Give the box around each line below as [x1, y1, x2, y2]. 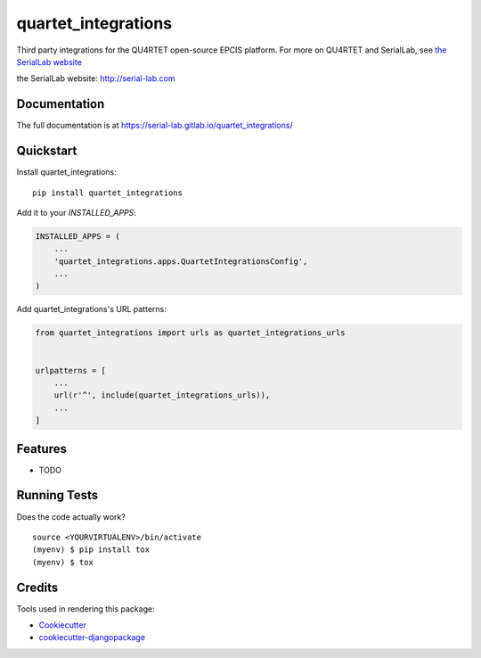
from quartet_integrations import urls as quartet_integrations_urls [35, 328, 346, 338]
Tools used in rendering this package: [16, 603, 155, 614]
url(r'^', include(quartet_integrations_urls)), [53, 391, 271, 400]
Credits [16, 580, 59, 595]
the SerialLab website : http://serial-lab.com [16, 73, 175, 84]
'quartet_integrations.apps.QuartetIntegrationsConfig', [53, 256, 308, 267]
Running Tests [16, 488, 98, 503]
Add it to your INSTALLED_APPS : [16, 207, 137, 218]
